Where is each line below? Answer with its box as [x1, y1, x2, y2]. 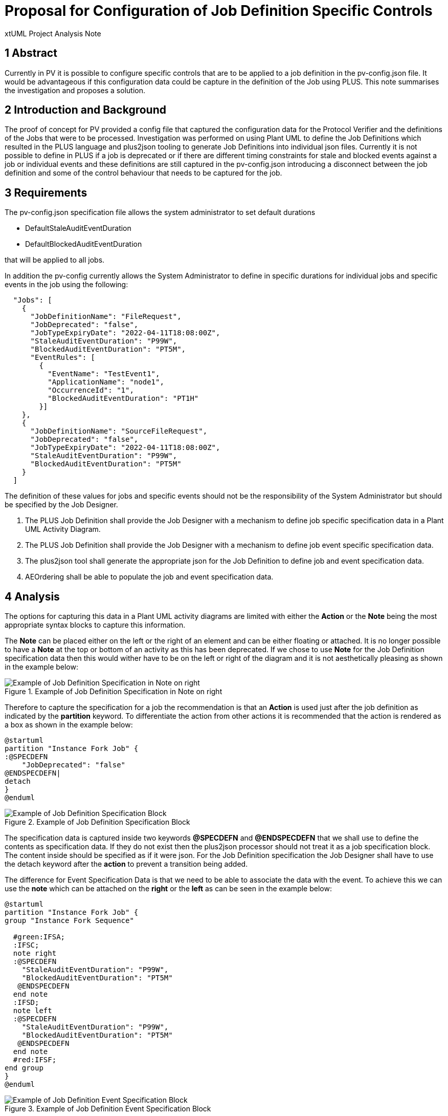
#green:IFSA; [13, 933, 65, 941]
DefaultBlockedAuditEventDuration [25, 240, 142, 249]
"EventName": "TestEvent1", [48, 370, 160, 378]
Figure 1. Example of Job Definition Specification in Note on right [5, 687, 222, 696]
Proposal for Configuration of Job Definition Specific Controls [5, 2, 433, 19]
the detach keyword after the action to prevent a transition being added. [5, 860, 248, 869]
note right [13, 949, 57, 958]
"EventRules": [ [30, 353, 96, 362]
